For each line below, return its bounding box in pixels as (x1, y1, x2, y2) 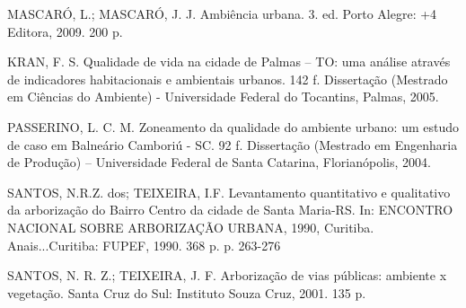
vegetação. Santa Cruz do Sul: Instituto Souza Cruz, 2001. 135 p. (7, 283, 366, 302)
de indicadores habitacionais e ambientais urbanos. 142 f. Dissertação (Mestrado (7, 69, 448, 88)
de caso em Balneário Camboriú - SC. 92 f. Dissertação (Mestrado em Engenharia (7, 135, 458, 154)
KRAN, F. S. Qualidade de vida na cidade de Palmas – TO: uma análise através (7, 52, 451, 71)
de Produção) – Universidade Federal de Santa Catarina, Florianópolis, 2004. (7, 153, 431, 172)
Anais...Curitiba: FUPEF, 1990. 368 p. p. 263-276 (7, 235, 281, 254)
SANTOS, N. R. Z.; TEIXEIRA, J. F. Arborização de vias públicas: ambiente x (7, 266, 447, 285)
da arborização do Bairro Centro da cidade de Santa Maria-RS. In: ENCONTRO (7, 200, 453, 219)
